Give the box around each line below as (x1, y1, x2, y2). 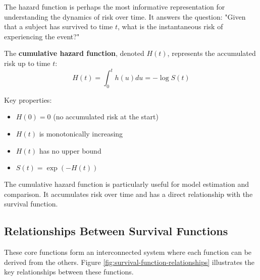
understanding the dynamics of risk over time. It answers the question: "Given (4, 11, 246, 22)
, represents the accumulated (167, 48, 256, 58)
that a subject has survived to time (4, 21, 113, 32)
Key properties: (4, 94, 52, 105)
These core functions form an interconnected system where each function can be (4, 247, 252, 257)
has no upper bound (39, 145, 101, 156)
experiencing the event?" (4, 31, 80, 41)
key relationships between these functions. (4, 266, 134, 277)
